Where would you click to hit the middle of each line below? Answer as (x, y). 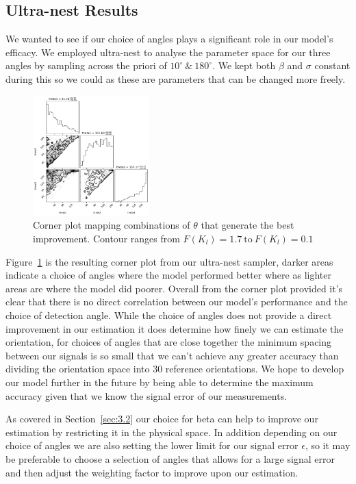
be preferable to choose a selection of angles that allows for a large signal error (170, 458)
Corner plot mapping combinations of (112, 225)
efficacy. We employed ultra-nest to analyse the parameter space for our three (168, 52)
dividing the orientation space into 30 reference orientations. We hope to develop (175, 369)
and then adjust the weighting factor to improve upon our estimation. (152, 472)
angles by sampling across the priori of (86, 65)
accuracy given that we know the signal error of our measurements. (147, 395)
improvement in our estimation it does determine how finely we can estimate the (175, 328)
